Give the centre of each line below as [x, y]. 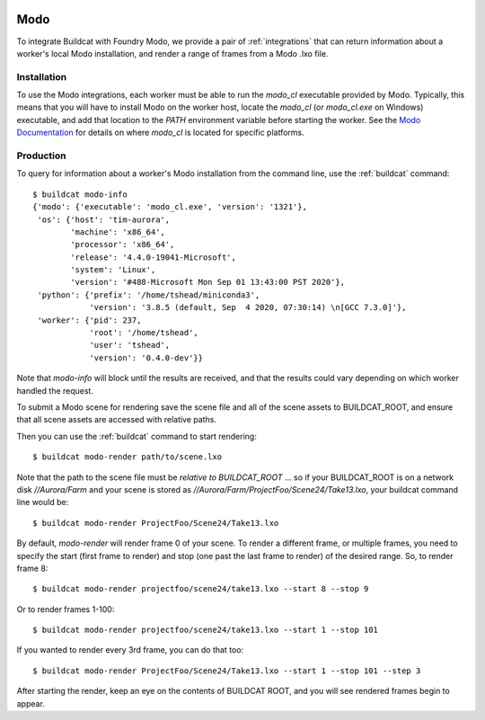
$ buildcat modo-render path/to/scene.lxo [128, 457]
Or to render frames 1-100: [66, 609]
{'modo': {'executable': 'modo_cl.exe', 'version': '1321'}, [170, 207]
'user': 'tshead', [130, 345]
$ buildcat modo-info [80, 194]
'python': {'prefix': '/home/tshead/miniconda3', [149, 295]
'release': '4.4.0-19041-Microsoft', [154, 257]
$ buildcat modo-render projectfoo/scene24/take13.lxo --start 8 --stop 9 [201, 589]
